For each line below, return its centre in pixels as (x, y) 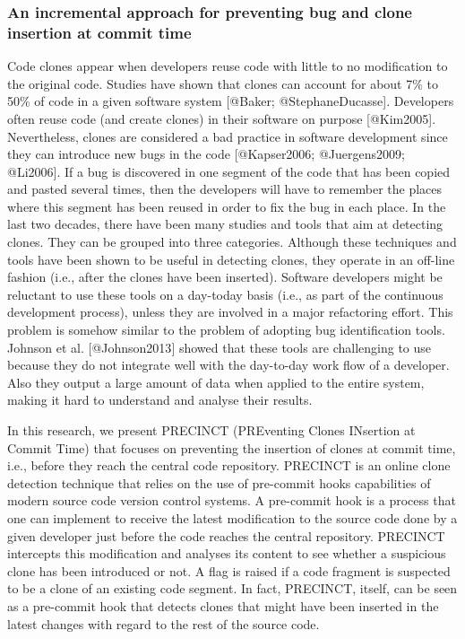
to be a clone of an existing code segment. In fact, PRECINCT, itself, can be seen (232, 588)
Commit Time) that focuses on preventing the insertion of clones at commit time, (232, 447)
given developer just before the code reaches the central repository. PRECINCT (226, 535)
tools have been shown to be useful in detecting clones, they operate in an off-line (231, 259)
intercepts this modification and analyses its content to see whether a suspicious (227, 553)
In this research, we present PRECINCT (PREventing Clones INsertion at (211, 430)
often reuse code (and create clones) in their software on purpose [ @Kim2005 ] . (222, 118)
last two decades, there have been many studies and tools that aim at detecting (225, 224)
